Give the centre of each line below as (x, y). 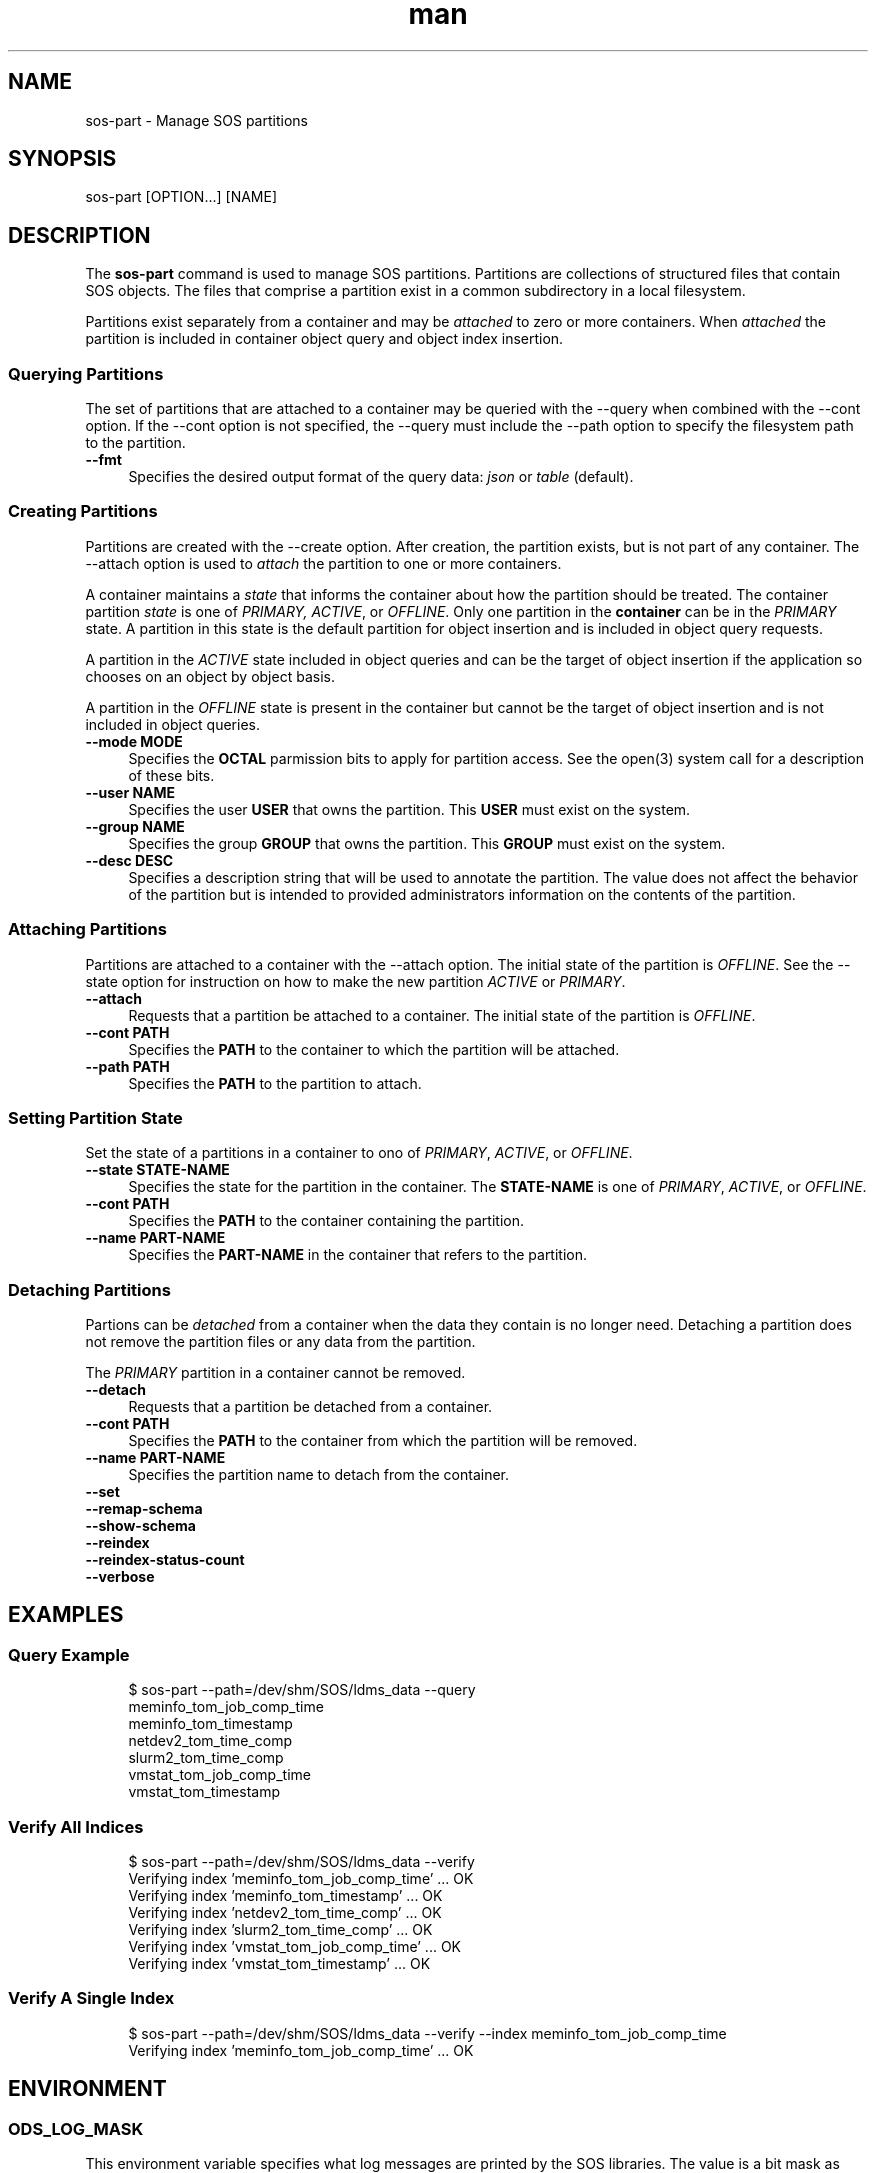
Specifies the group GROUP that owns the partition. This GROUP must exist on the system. (427, 843)
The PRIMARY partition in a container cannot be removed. (275, 1373)
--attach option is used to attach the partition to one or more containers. (323, 563)
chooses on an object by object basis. (210, 676)
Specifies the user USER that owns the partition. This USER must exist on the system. (409, 809)
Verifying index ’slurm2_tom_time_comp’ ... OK (280, 1929)
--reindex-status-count (165, 1560)
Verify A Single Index (91, 1998)
